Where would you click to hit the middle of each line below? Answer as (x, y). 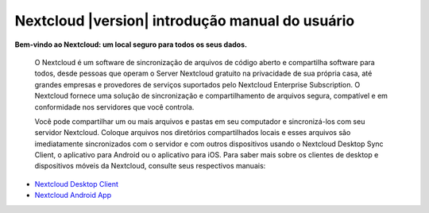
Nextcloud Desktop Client (77, 184)
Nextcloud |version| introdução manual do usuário (185, 21)
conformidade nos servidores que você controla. (114, 106)
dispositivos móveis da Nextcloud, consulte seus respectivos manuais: (150, 166)
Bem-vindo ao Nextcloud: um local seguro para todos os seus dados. (131, 45)
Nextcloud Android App (73, 196)
